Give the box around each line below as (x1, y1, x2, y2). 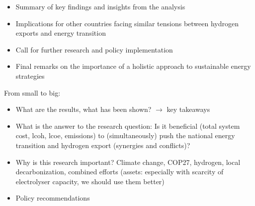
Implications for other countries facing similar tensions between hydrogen (15, 18, 239, 28)
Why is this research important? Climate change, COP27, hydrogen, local (15, 156, 241, 167)
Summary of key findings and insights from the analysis (15, 1, 185, 11)
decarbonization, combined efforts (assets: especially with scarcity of (15, 166, 224, 177)
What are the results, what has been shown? (15, 104, 152, 114)
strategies (15, 70, 45, 81)
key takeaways (167, 104, 210, 114)
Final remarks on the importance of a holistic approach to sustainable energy (15, 61, 251, 71)
